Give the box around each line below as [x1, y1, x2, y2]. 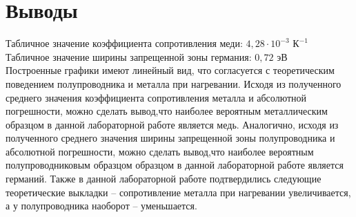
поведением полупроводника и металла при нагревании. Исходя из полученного [6, 76, 342, 91]
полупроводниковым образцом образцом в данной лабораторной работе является [6, 158, 344, 172]
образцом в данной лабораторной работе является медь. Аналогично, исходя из [6, 117, 339, 131]
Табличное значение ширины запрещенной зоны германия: [6, 49, 252, 64]
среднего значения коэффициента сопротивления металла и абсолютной [6, 90, 307, 104]
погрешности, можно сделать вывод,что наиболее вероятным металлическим [6, 104, 328, 118]
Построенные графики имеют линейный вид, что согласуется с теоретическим [6, 63, 335, 77]
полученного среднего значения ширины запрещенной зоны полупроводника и [6, 131, 335, 145]
